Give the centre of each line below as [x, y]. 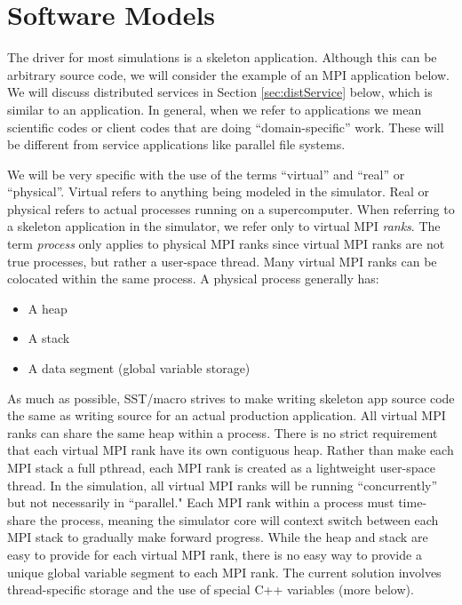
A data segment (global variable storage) [139, 368]
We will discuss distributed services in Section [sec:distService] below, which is [220, 92]
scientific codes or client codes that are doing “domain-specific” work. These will [226, 127]
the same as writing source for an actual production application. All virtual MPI [227, 415]
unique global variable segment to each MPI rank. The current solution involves [224, 572]
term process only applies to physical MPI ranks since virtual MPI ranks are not [226, 244]
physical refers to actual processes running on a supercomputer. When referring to [231, 208]
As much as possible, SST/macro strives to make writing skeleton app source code [231, 398]
